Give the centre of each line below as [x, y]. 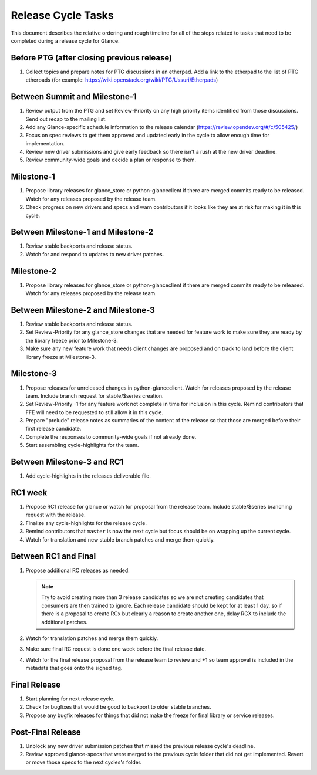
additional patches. [65, 622]
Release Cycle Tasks [62, 15]
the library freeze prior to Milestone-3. [72, 340]
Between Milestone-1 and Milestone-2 [82, 232]
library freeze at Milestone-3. [61, 357]
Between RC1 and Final [53, 556]
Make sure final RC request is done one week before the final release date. [116, 649]
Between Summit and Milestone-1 [74, 97]
